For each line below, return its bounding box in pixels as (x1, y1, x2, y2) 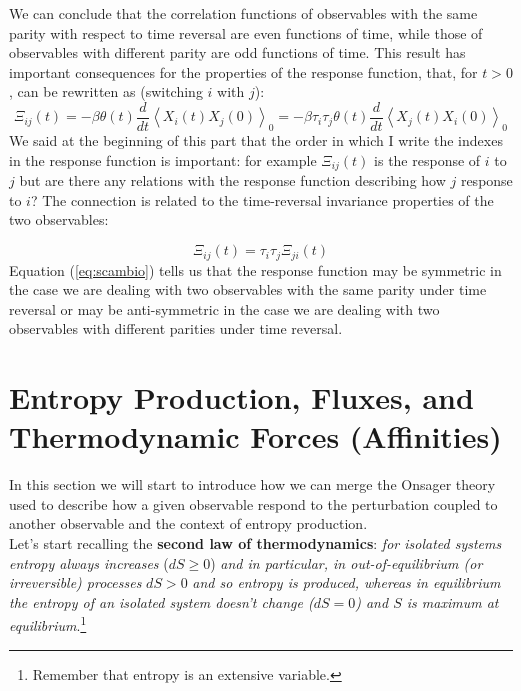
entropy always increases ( (9, 552, 169, 573)
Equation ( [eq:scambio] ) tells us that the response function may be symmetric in (9, 259, 502, 280)
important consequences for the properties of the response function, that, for (9, 61, 478, 82)
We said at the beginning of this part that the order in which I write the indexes (9, 130, 503, 151)
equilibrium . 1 (9, 612, 87, 636)
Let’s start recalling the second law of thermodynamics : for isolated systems (9, 532, 502, 553)
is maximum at (406, 591, 499, 612)
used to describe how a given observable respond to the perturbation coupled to (9, 493, 498, 514)
